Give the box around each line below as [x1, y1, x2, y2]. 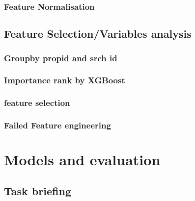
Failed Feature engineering [4, 119, 111, 131]
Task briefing [4, 183, 71, 198]
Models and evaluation [4, 150, 161, 170]
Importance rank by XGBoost [4, 74, 125, 86]
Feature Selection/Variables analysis [4, 26, 192, 41]
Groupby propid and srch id [4, 51, 117, 64]
